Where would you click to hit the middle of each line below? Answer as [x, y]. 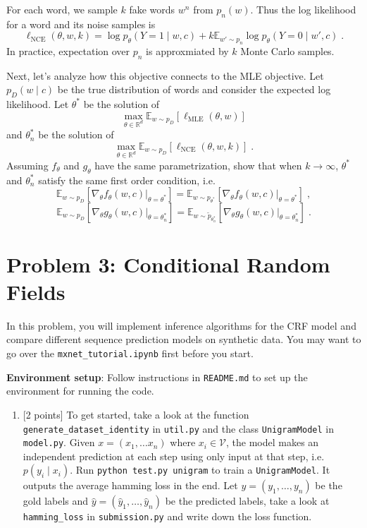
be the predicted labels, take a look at [247, 501]
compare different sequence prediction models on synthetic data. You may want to [184, 339]
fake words [152, 9]
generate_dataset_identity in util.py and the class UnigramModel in [178, 428]
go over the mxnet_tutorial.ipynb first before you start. [130, 353]
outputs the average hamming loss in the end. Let [130, 485]
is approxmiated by [187, 50]
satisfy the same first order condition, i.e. [127, 180]
